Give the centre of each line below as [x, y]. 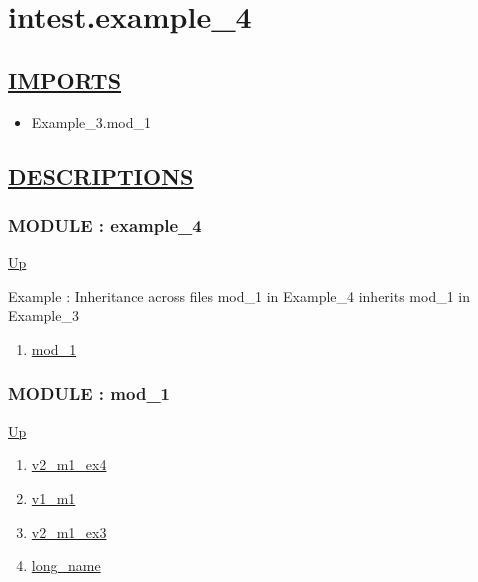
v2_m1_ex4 [69, 464]
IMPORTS [65, 79]
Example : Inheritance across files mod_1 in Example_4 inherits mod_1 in [239, 295]
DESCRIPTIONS [101, 175]
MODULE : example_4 [105, 224]
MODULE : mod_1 [89, 393]
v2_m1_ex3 [69, 531]
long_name [66, 565]
